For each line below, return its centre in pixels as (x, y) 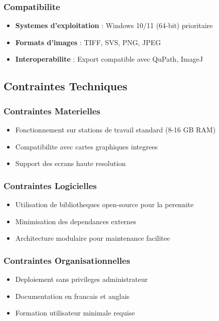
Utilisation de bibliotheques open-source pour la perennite (104, 204)
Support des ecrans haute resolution (70, 163)
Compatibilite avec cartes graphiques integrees (86, 146)
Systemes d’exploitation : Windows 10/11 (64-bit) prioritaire (114, 25)
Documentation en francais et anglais (72, 296)
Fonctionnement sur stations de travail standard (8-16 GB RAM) (116, 129)
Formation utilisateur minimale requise (75, 313)
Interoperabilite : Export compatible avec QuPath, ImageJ (109, 59)
